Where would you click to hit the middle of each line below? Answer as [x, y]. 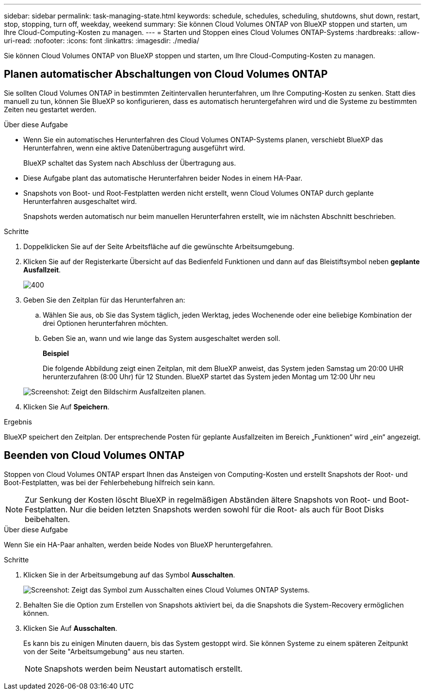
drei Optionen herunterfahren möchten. [106, 323]
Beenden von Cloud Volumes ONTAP [94, 456]
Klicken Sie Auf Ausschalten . [70, 628]
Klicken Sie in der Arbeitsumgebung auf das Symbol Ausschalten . [129, 575]
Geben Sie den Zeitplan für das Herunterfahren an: [104, 300]
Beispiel [56, 353]
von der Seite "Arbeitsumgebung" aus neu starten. [104, 651]
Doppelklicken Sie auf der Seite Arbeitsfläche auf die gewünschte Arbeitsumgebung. [159, 246]
